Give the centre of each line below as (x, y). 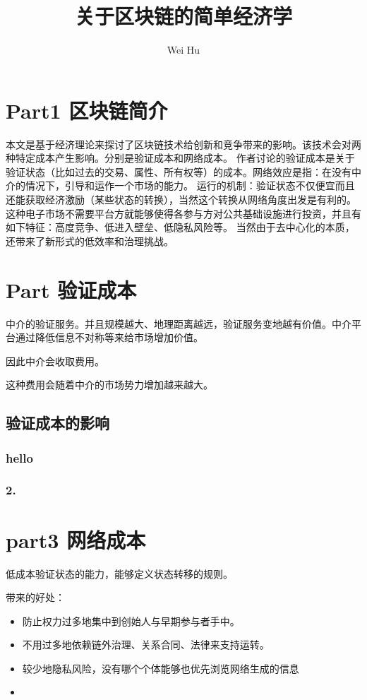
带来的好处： (35, 597)
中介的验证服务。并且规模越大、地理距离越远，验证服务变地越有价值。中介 (179, 323)
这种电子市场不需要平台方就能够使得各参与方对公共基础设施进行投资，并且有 (183, 213)
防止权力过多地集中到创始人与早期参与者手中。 (131, 621)
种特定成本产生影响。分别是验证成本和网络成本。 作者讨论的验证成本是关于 (180, 158)
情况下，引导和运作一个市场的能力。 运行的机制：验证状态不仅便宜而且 (190, 185)
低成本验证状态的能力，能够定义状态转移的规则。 (119, 573)
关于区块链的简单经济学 (183, 16)
